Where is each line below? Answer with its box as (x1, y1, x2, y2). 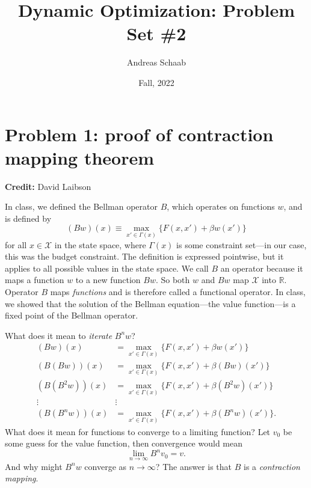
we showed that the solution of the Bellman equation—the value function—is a (5, 297, 296, 310)
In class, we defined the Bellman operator (5, 200, 158, 213)
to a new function (75, 273, 141, 286)
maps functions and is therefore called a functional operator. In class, (50, 285, 306, 298)
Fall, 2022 (138, 76, 174, 88)
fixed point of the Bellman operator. (5, 309, 138, 322)
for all (5, 238, 27, 251)
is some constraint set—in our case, (176, 238, 307, 251)
